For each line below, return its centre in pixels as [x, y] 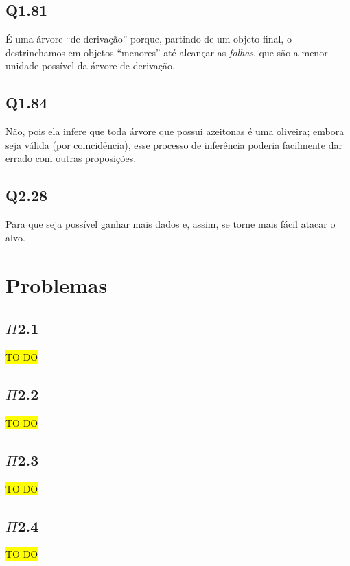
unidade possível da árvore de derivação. [90, 66]
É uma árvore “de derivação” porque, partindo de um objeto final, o [149, 39]
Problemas [57, 284]
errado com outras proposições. [71, 158]
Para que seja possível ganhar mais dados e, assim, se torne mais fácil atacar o [171, 224]
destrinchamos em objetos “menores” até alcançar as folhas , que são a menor [167, 52]
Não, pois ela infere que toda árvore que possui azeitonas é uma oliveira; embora [175, 131]
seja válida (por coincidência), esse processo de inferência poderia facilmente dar [174, 144]
